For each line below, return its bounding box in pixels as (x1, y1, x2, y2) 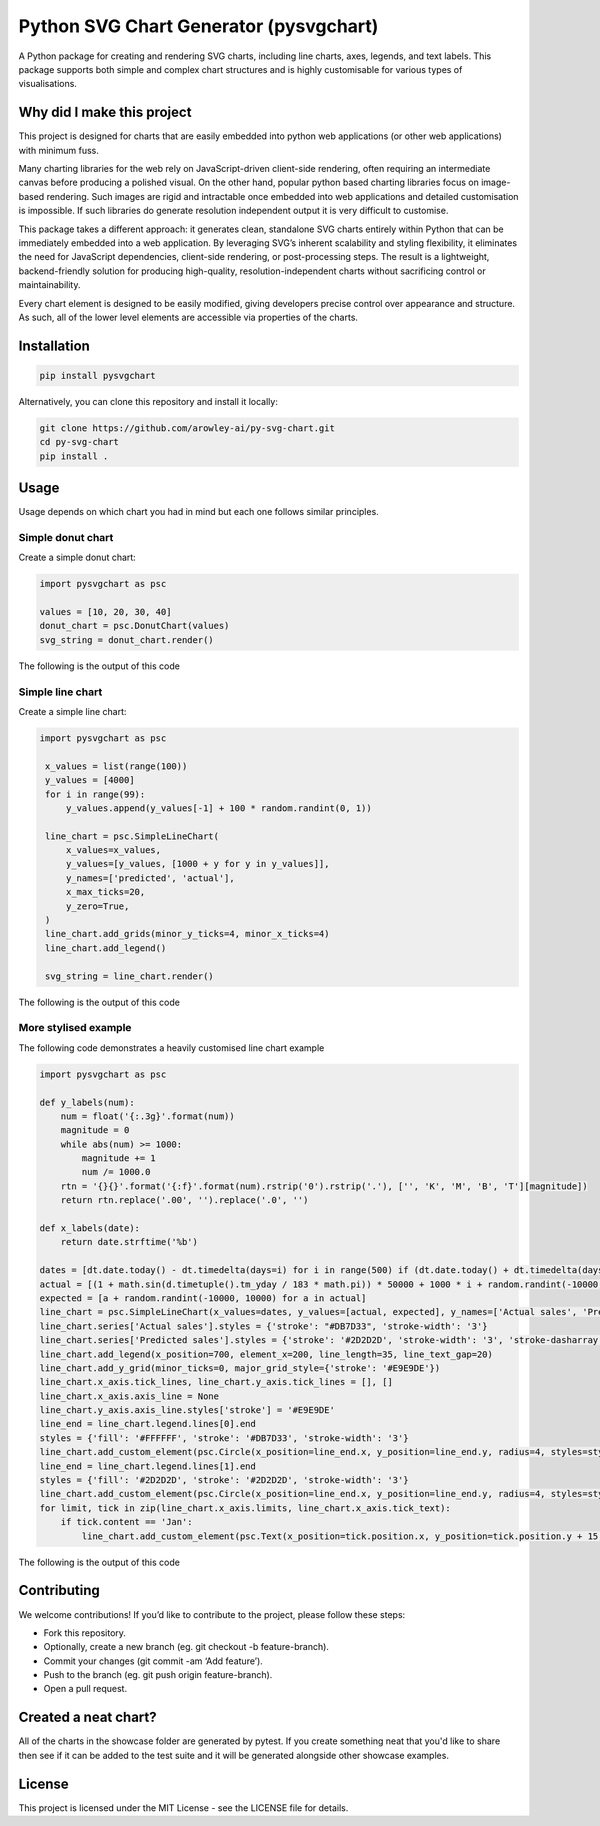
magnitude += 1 (81, 1153, 157, 1164)
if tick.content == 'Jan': (60, 1516, 194, 1528)
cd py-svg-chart (39, 436, 120, 448)
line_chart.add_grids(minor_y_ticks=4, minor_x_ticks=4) (45, 928, 330, 940)
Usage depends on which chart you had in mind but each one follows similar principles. (18, 506, 379, 518)
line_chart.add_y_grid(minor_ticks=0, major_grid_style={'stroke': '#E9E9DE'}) (39, 1362, 441, 1374)
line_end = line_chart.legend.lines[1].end (39, 1460, 257, 1472)
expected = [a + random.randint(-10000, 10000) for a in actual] (39, 1292, 367, 1304)
